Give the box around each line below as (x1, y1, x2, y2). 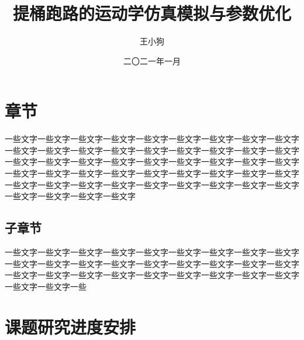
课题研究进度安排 (5, 314, 136, 338)
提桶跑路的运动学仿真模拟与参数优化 (12, 1, 291, 25)
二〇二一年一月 (123, 54, 181, 67)
